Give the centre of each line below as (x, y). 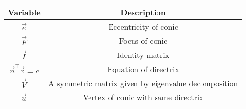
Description (143, 12)
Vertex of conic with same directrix (143, 97)
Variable (24, 12)
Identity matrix (143, 55)
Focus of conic (143, 41)
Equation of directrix (143, 69)
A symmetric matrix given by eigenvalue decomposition (143, 83)
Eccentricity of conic (143, 27)
